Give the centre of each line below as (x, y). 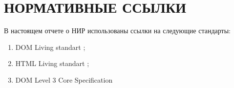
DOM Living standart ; (50, 47)
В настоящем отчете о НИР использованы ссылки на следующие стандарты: (117, 31)
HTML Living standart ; (52, 63)
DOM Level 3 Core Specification (64, 79)
